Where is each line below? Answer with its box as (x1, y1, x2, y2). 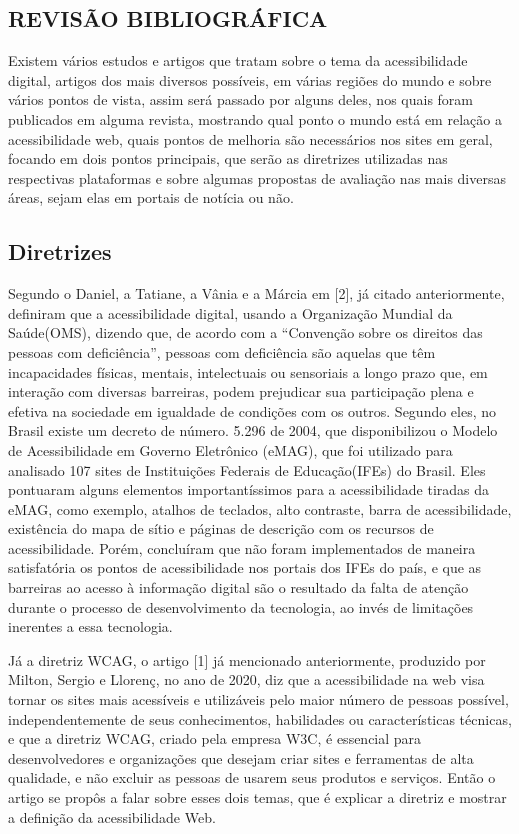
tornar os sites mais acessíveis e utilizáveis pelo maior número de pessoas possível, (8, 689, 509, 710)
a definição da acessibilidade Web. (8, 806, 216, 827)
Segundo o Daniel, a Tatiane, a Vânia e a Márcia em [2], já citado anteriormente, (8, 283, 505, 304)
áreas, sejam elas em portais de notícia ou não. (8, 187, 294, 208)
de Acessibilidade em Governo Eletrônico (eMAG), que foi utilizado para (8, 439, 453, 460)
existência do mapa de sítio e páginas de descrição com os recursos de (8, 518, 434, 539)
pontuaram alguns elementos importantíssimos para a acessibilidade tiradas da (8, 479, 490, 500)
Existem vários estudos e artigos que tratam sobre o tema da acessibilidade (8, 50, 468, 71)
